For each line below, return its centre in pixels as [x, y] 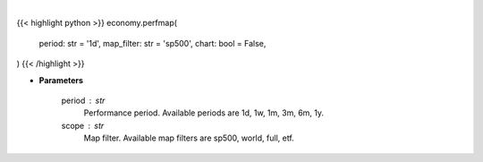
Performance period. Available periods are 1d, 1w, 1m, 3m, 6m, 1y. [204, 113]
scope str [83, 125]
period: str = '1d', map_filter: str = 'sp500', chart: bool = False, [153, 43]
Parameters [61, 80]
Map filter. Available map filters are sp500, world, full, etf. [189, 138]
